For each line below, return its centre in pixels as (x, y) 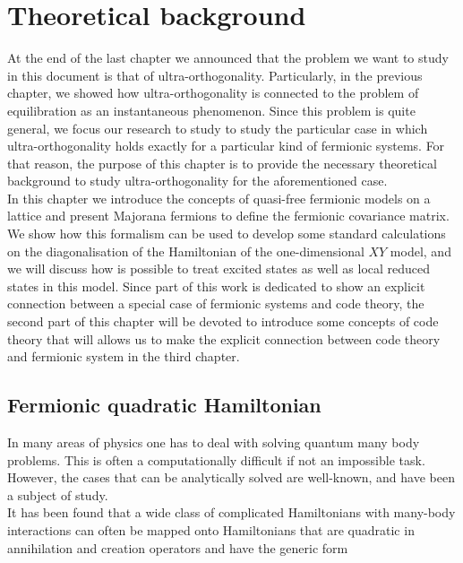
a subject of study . (58, 494)
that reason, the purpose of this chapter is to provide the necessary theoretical (222, 163)
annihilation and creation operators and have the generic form (178, 547)
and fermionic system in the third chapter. (124, 356)
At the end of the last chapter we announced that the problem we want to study (228, 58)
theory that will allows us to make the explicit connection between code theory (224, 338)
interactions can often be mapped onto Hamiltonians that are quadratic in (211, 529)
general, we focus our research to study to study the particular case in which (218, 128)
